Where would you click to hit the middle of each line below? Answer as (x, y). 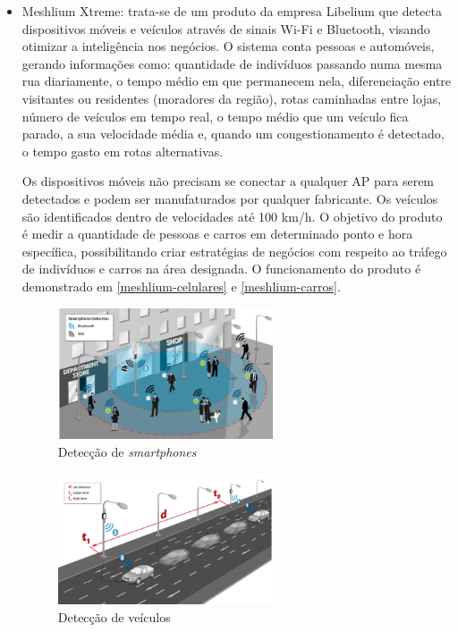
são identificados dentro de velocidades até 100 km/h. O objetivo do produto (232, 216)
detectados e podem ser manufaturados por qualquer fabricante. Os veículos (230, 198)
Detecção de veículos (114, 617)
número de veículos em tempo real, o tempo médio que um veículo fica (215, 116)
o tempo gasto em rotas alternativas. (123, 151)
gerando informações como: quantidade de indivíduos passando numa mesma (232, 63)
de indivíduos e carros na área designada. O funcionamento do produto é (221, 269)
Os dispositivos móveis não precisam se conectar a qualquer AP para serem (228, 181)
